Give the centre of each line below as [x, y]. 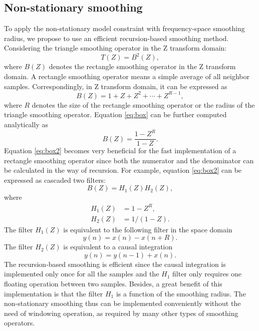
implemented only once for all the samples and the [82, 274]
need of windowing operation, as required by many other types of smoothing [121, 313]
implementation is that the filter [54, 293]
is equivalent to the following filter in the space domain [148, 229]
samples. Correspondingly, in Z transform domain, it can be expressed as [116, 86]
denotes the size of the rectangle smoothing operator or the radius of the [143, 104]
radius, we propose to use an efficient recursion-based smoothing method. [116, 38]
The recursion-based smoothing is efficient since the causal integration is [115, 264]
